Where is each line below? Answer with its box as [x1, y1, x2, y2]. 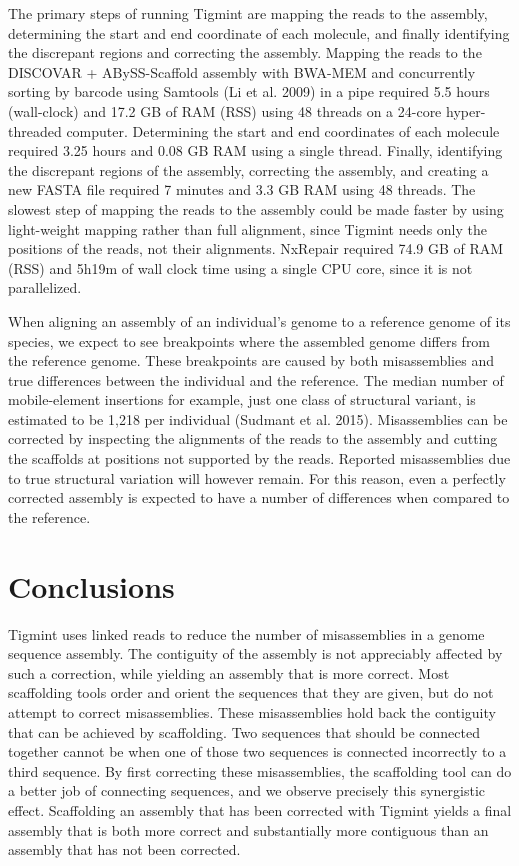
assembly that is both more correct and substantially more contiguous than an [8, 819, 489, 840]
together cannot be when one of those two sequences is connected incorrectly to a [8, 741, 507, 762]
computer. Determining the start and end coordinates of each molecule [66, 120, 500, 141]
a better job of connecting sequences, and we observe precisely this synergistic [8, 780, 486, 801]
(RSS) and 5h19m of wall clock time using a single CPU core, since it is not [8, 257, 473, 278]
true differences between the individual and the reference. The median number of [8, 369, 504, 390]
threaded [8, 120, 62, 141]
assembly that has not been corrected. [8, 839, 241, 860]
